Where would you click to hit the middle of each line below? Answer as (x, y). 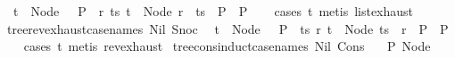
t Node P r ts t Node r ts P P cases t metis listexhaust (213, 11)
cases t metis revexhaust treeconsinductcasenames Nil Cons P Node (227, 46)
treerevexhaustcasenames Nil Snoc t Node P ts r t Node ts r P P (227, 28)
